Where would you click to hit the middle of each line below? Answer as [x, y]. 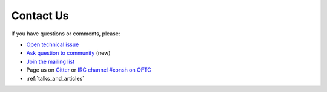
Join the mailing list [51, 61]
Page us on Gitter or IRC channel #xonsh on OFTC [89, 70]
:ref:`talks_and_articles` [55, 78]
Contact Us [40, 16]
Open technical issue [53, 44]
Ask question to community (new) [68, 53]
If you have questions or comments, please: [66, 34]
